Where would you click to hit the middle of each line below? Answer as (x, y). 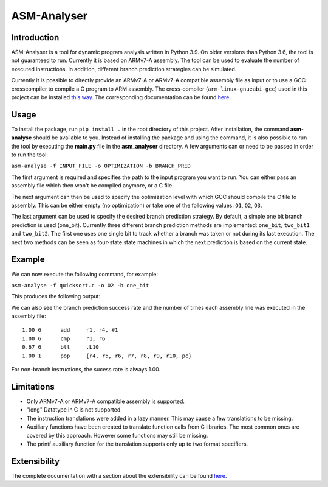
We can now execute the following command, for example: (84, 274)
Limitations (33, 387)
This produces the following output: (56, 296)
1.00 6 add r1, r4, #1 (70, 330)
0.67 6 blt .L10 (61, 347)
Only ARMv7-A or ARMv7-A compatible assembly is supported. (106, 401)
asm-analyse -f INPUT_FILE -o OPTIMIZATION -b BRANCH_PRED (101, 166)
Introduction (35, 37)
